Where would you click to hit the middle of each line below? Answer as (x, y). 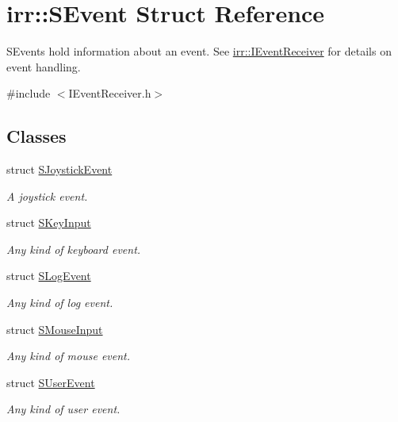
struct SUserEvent (51, 382)
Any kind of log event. (60, 303)
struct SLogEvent (49, 276)
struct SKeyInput (49, 223)
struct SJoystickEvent (59, 169)
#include (29, 93)
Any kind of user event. (63, 409)
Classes (36, 136)
